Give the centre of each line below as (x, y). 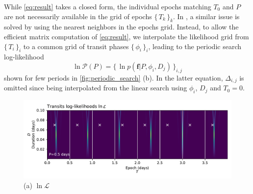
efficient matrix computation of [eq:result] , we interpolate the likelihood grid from (126, 36)
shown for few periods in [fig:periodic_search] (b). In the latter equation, (114, 77)
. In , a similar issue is (206, 16)
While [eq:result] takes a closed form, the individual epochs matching (108, 6)
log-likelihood (24, 57)
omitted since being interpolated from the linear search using (96, 88)
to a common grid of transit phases (76, 46)
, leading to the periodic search (195, 46)
